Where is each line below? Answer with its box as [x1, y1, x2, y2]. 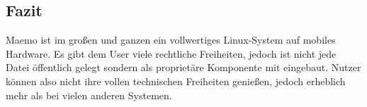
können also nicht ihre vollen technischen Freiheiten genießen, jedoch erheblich [6, 73, 346, 88]
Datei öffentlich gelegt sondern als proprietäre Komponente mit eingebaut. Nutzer [6, 60, 361, 75]
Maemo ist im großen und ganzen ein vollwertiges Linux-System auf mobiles [6, 32, 336, 47]
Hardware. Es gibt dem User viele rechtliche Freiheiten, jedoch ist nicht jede [6, 46, 337, 61]
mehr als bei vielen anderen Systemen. [6, 87, 172, 102]
